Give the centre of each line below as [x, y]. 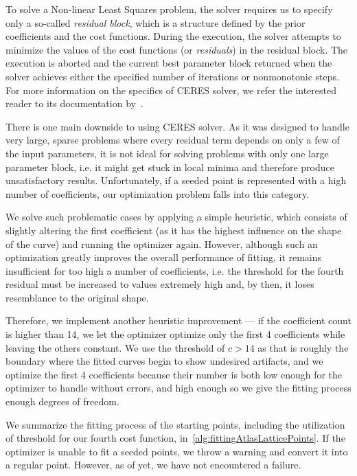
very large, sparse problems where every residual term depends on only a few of [173, 140]
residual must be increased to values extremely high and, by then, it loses [160, 284]
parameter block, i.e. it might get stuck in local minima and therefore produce [170, 167]
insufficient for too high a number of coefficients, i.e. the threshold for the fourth [175, 270]
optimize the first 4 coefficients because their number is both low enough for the [174, 374]
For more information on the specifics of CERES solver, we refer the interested [171, 90]
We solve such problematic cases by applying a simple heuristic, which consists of [176, 217]
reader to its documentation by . [74, 103]
